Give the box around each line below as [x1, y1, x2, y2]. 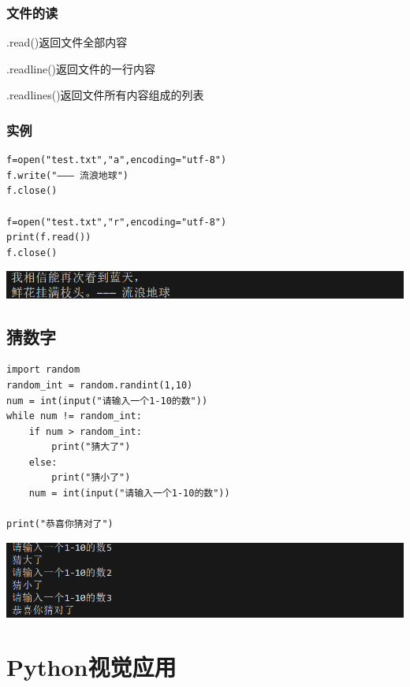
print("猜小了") [51, 472, 131, 484]
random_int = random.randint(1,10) [6, 379, 193, 391]
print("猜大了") [51, 441, 131, 453]
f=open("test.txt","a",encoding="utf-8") [6, 154, 227, 166]
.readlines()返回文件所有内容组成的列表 [6, 87, 204, 103]
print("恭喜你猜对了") [6, 518, 114, 530]
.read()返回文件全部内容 [6, 34, 128, 50]
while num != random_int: [6, 410, 142, 422]
